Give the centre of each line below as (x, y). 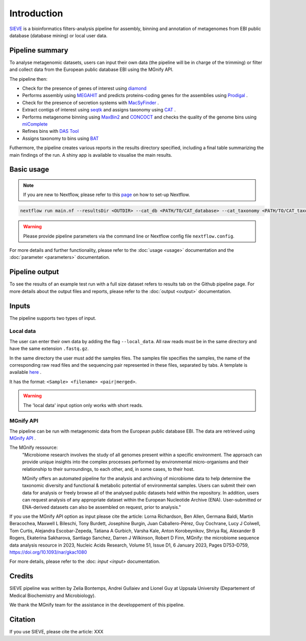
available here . (25, 372)
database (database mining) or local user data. (58, 35)
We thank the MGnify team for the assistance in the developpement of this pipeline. (97, 605)
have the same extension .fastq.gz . (49, 349)
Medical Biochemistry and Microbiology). (53, 596)
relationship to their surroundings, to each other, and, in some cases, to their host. (108, 469)
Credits (21, 576)
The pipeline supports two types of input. (53, 318)
